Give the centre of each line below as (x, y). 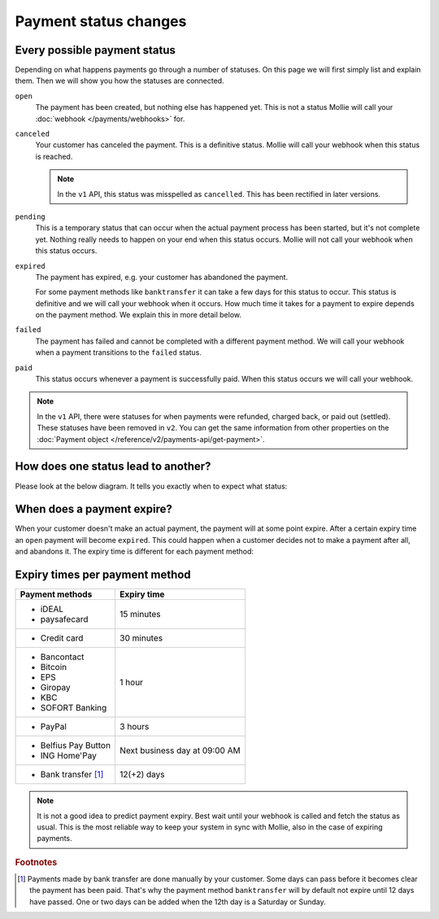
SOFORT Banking (74, 708)
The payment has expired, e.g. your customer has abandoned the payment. (162, 277)
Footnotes (36, 862)
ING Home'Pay (68, 755)
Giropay (55, 688)
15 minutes (140, 615)
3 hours (134, 727)
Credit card (62, 638)
